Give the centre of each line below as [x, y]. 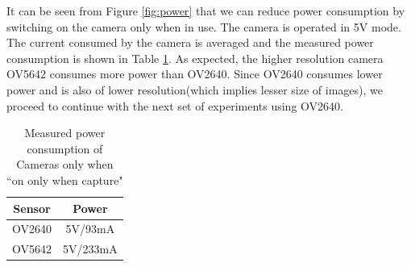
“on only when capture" [65, 179]
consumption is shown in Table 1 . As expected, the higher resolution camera [195, 58]
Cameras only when [65, 164]
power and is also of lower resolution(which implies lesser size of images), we [195, 89]
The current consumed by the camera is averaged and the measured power [190, 42]
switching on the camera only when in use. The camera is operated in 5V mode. [204, 26]
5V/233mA [90, 249]
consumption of [65, 148]
